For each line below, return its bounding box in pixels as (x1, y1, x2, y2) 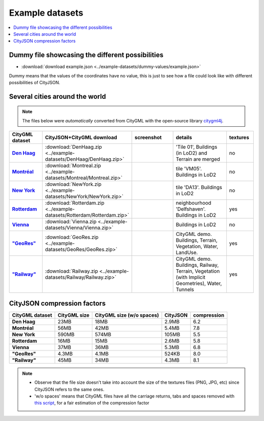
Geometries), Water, (176, 280, 222, 287)
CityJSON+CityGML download (44, 134, 117, 141)
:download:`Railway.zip (44, 268, 98, 275)
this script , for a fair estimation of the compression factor (34, 400, 150, 406)
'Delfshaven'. (176, 206, 206, 212)
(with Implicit (176, 274, 205, 281)
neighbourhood (176, 200, 212, 207)
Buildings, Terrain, (176, 237, 218, 244)
